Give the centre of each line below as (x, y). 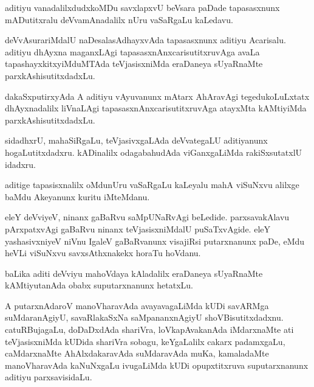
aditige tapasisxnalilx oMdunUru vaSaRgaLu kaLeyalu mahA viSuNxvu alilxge (152, 185)
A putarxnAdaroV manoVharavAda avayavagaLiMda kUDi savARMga (137, 305)
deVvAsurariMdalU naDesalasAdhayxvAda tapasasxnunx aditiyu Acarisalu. (145, 40)
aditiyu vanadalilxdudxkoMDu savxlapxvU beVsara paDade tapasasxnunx (142, 7)
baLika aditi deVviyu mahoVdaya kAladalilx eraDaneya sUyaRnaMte (134, 273)
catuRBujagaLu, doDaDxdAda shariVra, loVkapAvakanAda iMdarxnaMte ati (149, 329)
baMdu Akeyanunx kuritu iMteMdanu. (77, 196)
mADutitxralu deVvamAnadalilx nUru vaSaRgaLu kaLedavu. (119, 19)
